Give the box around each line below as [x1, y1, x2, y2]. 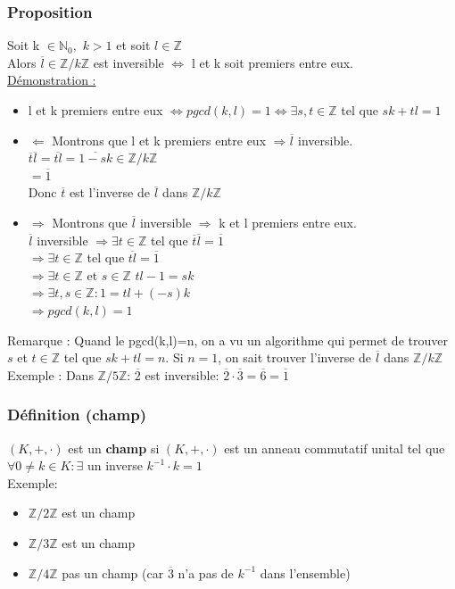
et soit [116, 36, 151, 54]
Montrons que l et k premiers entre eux [52, 130, 267, 149]
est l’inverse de [69, 183, 150, 202]
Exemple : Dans [7, 365, 94, 384]
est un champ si [68, 438, 160, 457]
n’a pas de [178, 563, 234, 582]
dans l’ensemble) [260, 563, 351, 582]
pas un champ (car [62, 563, 164, 582]
